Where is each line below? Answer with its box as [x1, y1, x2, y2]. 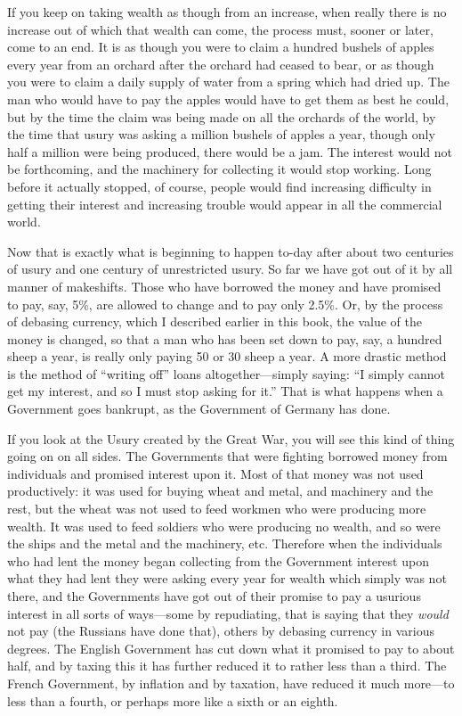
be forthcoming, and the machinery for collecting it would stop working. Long [7, 160, 432, 178]
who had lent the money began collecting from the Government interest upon [7, 551, 429, 570]
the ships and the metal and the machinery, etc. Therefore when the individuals [7, 534, 442, 553]
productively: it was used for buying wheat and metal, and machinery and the [7, 481, 434, 500]
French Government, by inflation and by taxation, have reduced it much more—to [7, 673, 455, 692]
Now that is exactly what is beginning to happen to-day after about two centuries [7, 242, 454, 260]
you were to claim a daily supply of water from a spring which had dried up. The [7, 72, 450, 91]
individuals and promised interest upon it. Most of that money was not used [7, 464, 424, 482]
